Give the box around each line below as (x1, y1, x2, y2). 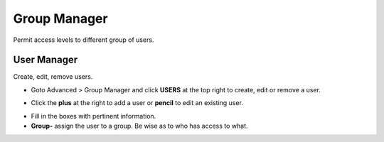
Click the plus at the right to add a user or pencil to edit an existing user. (31, 99, 243, 107)
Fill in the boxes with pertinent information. (31, 111, 156, 120)
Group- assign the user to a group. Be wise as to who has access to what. (31, 121, 248, 131)
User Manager (13, 54, 78, 66)
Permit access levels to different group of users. (13, 35, 154, 44)
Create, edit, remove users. (13, 72, 93, 81)
